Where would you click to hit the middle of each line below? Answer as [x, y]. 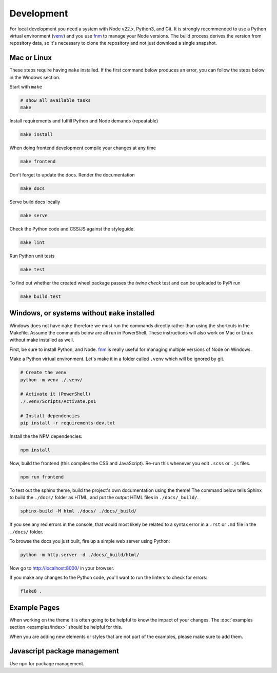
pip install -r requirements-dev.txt [68, 423]
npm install [35, 450]
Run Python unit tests [32, 256]
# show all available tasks [55, 100]
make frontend [38, 162]
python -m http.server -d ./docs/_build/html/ [80, 555]
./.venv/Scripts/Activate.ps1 [58, 401]
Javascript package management [64, 651]
